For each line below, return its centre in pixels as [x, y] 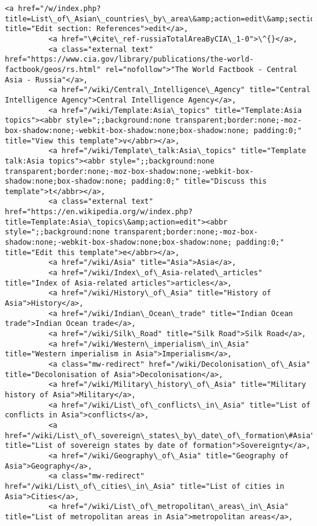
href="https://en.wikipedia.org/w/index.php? [99, 212]
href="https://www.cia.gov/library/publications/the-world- [130, 59]
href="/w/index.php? [59, 9]
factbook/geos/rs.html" [53, 69]
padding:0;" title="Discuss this [199, 182]
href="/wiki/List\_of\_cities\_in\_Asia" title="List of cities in [145, 486]
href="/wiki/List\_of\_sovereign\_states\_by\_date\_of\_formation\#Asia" [160, 435]
